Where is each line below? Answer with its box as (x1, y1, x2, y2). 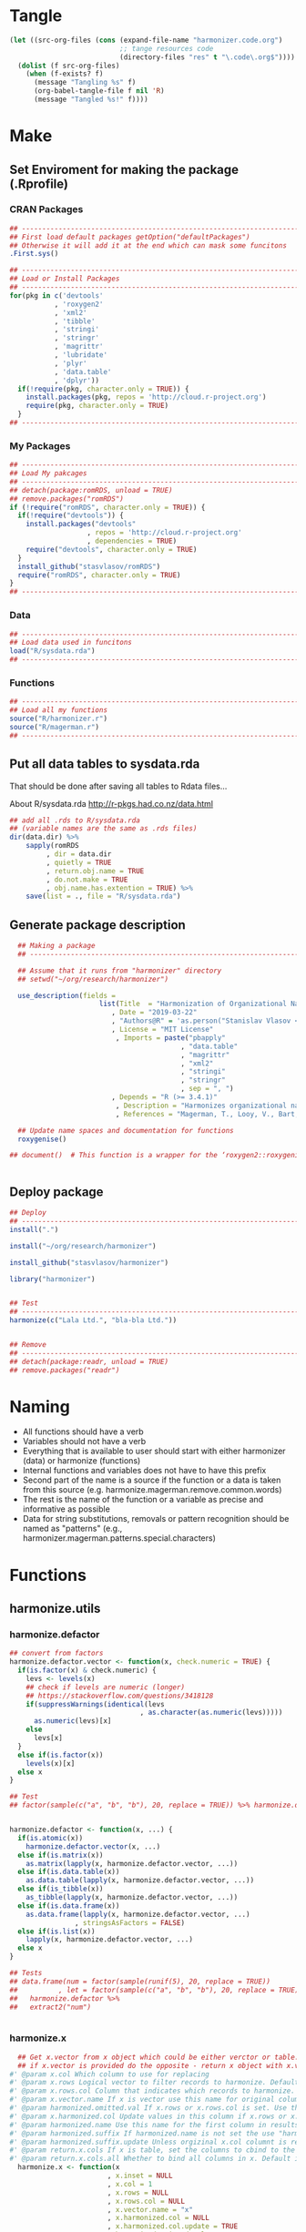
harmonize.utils (9, 1601, 101, 1616)
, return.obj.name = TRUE (46, 866, 145, 875)
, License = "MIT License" (110, 1025, 214, 1034)
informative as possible (22, 1503, 111, 1514)
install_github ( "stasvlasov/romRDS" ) (17, 562, 161, 571)
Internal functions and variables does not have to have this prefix (22, 1465, 267, 1476)
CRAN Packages (9, 203, 84, 216)
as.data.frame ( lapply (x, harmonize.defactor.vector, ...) (25, 1910, 250, 1919)
